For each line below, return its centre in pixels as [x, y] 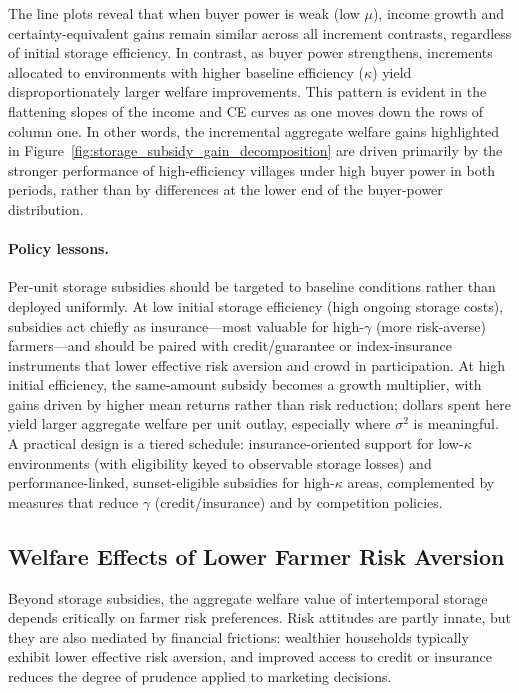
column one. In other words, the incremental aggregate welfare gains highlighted [254, 130]
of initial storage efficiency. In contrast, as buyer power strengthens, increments [250, 52]
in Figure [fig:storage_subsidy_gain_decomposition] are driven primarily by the [255, 150]
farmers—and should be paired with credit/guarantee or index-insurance [230, 345]
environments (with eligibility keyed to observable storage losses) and [220, 462]
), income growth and [438, 13]
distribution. [46, 208]
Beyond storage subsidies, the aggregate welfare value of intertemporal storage [248, 597]
